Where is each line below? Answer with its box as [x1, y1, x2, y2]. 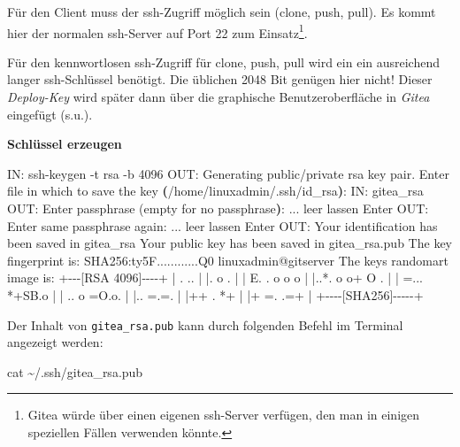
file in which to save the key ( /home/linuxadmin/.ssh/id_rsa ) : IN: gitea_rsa [7, 181, 424, 200]
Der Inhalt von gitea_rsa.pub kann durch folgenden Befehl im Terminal [7, 315, 403, 334]
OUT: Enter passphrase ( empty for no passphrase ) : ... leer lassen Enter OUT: [7, 199, 429, 217]
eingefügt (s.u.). [7, 104, 93, 123]
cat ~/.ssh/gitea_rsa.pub [7, 362, 143, 381]
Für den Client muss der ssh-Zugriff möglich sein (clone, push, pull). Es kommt [7, 3, 436, 20]
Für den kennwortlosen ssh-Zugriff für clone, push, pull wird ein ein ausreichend [7, 52, 441, 71]
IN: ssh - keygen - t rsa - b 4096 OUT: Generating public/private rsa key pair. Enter [7, 164, 449, 182]
